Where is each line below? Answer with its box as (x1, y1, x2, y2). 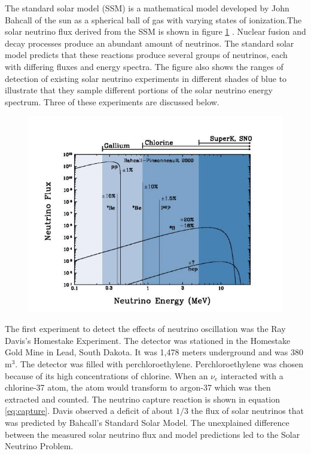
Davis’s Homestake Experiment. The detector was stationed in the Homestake (5, 334, 291, 346)
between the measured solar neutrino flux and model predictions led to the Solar (5, 428, 300, 440)
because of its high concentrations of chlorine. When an (5, 369, 208, 382)
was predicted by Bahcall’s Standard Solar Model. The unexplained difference (5, 416, 289, 429)
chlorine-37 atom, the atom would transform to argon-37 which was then (5, 381, 271, 394)
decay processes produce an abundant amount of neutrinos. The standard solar (5, 36, 294, 49)
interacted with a (221, 369, 283, 382)
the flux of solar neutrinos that (191, 404, 304, 417)
